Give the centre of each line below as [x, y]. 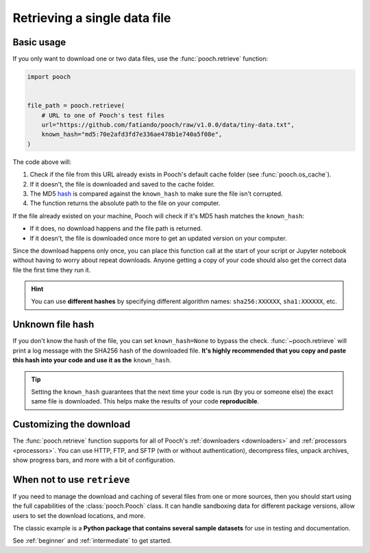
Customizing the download [71, 424]
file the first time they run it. [52, 270]
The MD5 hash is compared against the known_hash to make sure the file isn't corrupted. [157, 193]
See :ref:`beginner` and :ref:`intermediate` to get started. [92, 541]
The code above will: [42, 162]
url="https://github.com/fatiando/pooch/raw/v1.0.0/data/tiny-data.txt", [168, 125]
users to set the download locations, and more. [79, 515]
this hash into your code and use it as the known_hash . [92, 360]
